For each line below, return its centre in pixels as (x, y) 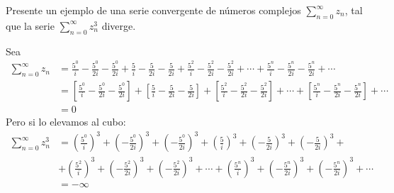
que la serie (30, 25)
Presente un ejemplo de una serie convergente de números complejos (153, 10)
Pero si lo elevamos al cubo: (66, 122)
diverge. (119, 25)
